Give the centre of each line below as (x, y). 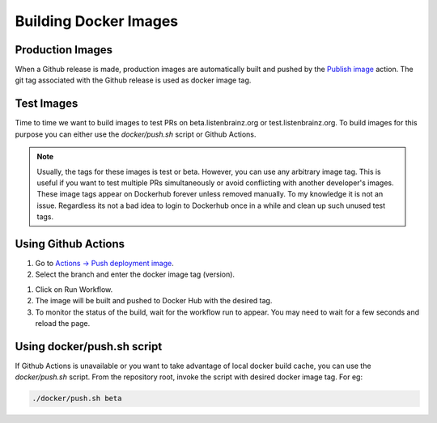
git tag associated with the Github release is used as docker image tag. (133, 80)
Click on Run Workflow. (74, 289)
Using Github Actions (70, 244)
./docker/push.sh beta (77, 399)
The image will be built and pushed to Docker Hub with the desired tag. (154, 301)
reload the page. (63, 323)
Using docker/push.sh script (89, 347)
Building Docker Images (97, 21)
